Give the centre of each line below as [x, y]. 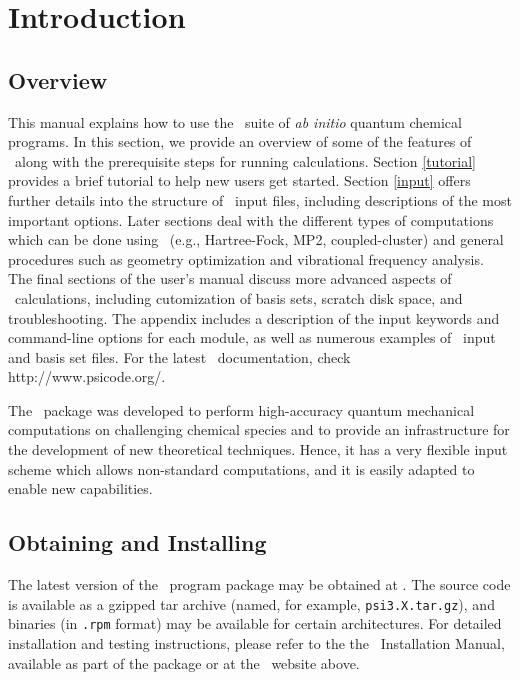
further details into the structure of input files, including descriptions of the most [260, 199]
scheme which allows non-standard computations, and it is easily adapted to [241, 468]
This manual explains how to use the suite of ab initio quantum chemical [235, 121]
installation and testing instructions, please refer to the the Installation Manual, [256, 642]
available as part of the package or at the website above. [184, 662]
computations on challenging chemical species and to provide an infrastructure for [259, 429]
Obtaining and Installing [137, 542]
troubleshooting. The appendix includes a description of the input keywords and [254, 317]
